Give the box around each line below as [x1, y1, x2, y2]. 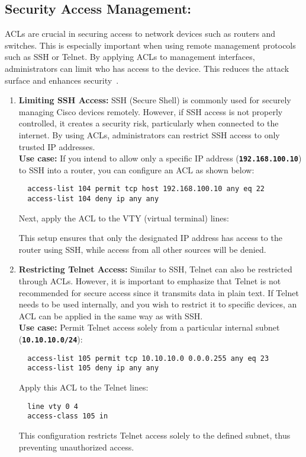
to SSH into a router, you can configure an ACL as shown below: [18, 163, 255, 176]
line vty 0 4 [27, 402, 79, 411]
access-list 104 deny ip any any [27, 195, 159, 204]
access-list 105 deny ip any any [27, 364, 159, 373]
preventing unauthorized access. [18, 440, 134, 453]
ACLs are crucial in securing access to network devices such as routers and [5, 27, 276, 40]
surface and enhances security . [5, 74, 119, 86]
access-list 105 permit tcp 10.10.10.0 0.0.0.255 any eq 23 [27, 354, 269, 363]
